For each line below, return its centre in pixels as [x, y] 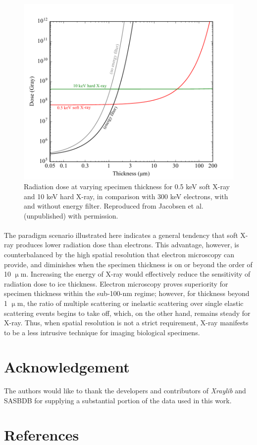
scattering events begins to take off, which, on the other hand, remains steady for [127, 313]
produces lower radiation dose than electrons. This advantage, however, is [128, 245]
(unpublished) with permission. [71, 215]
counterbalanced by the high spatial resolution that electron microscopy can [119, 255]
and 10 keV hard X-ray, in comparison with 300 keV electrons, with [126, 196]
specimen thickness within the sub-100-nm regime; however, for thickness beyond [127, 293]
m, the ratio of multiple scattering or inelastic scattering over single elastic [130, 303]
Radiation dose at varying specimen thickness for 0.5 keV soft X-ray [127, 186]
